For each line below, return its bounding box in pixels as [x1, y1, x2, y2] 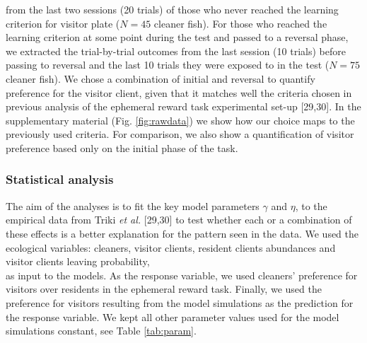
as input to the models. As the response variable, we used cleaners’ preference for [6, 267, 358, 282]
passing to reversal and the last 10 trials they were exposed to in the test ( [6, 57, 330, 72]
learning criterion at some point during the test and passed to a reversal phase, [6, 30, 349, 45]
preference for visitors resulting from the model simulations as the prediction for [6, 295, 354, 310]
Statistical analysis [6, 170, 114, 188]
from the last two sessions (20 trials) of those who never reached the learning [6, 2, 339, 16]
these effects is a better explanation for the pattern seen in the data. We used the [6, 226, 359, 240]
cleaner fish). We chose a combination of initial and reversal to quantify [6, 71, 315, 86]
